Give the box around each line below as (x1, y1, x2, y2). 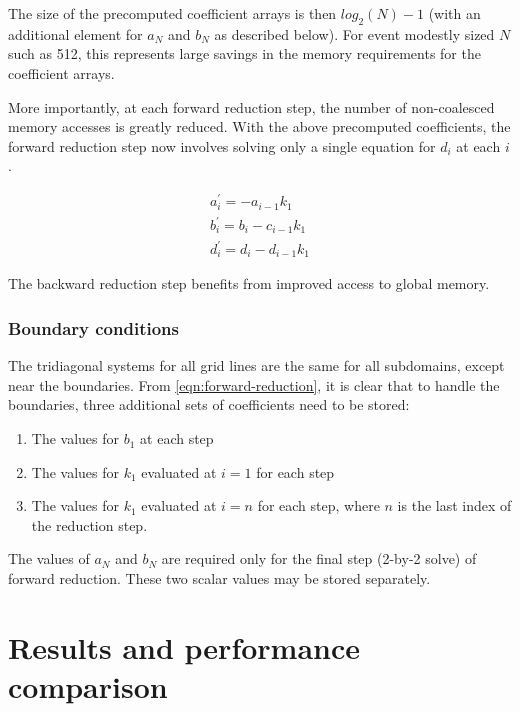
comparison (8, 666, 168, 707)
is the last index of (397, 495, 512, 516)
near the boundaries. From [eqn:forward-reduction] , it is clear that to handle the (8, 374, 500, 395)
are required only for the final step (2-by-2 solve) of (161, 548, 477, 569)
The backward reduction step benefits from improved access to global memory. (8, 273, 490, 294)
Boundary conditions (8, 316, 179, 340)
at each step (140, 428, 214, 449)
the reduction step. (31, 514, 148, 535)
